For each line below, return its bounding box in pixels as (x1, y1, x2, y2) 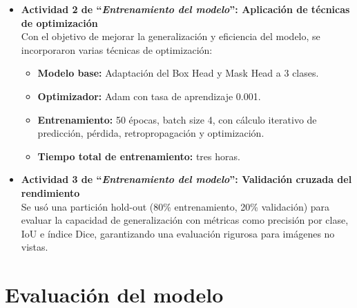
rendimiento (21, 185, 80, 200)
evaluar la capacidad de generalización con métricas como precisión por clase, (21, 213, 349, 227)
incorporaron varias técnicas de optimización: (21, 42, 213, 57)
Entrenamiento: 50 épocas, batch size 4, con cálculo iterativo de (37, 112, 317, 126)
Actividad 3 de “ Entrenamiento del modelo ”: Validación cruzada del (21, 172, 352, 186)
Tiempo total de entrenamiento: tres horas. (37, 148, 240, 163)
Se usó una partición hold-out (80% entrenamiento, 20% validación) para (21, 199, 330, 213)
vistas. (21, 240, 48, 254)
